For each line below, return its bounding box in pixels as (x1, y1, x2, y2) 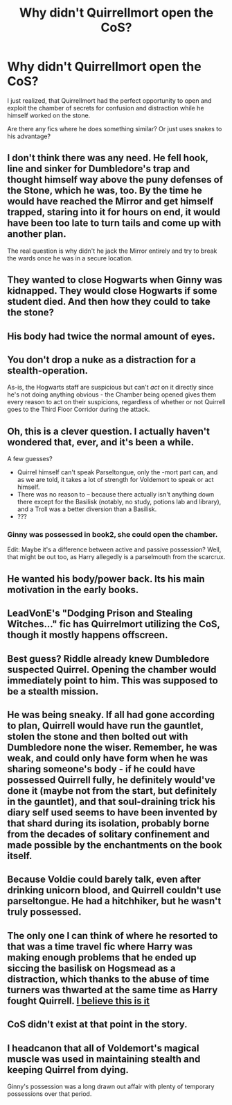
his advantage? (7, 132, 51, 140)
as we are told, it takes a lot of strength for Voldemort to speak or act (17, 476, 214, 484)
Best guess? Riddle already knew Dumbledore (7, 653, 210, 665)
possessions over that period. (7, 1090, 92, 1098)
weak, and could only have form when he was (7, 752, 208, 765)
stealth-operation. (7, 365, 89, 376)
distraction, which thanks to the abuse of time (7, 973, 210, 985)
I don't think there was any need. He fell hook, (7, 152, 209, 164)
